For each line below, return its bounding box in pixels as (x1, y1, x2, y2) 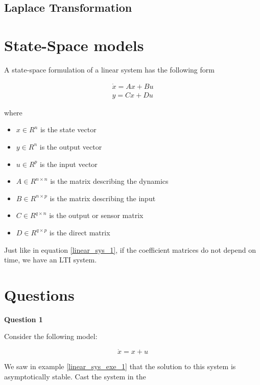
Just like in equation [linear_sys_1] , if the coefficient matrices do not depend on (4, 244, 256, 255)
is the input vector (39, 158, 98, 169)
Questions (4, 284, 75, 305)
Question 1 (4, 314, 43, 324)
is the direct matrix (49, 227, 110, 237)
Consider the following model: (4, 331, 98, 342)
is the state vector (40, 124, 97, 135)
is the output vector (39, 141, 102, 152)
